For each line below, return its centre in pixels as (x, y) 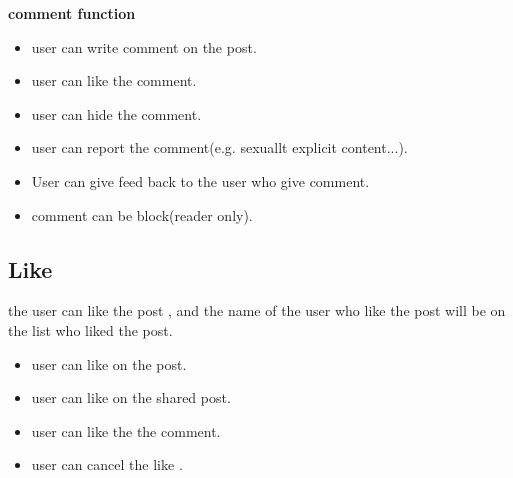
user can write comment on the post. (144, 46)
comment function (72, 13)
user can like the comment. (114, 80)
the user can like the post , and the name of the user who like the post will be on (257, 310)
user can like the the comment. (126, 430)
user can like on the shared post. (131, 397)
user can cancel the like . (107, 464)
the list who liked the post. (90, 329)
